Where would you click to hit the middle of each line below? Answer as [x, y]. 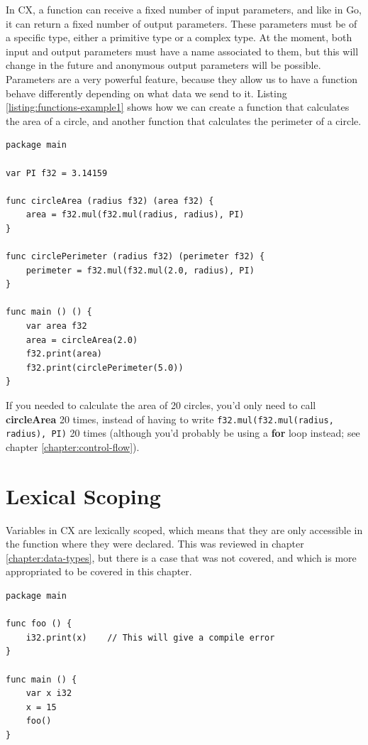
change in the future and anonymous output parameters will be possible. [163, 65]
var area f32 [56, 326]
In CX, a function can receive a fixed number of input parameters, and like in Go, [184, 9]
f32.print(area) [64, 354]
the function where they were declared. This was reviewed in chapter [155, 544]
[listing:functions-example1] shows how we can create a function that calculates [178, 107]
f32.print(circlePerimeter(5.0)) [105, 368]
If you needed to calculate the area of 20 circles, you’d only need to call [161, 405]
